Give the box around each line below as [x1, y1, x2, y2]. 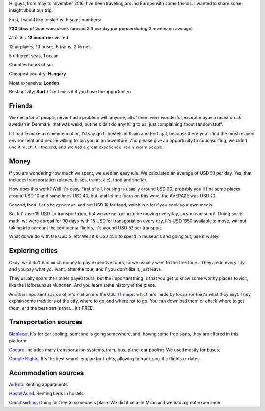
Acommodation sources [9, 369, 84, 377]
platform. [9, 337, 28, 344]
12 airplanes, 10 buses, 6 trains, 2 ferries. [9, 43, 92, 49]
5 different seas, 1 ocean [9, 53, 59, 59]
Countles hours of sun [9, 61, 54, 67]
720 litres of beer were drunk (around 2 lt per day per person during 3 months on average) [9, 26, 193, 31]
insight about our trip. [9, 7, 53, 13]
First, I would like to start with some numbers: [9, 16, 102, 22]
